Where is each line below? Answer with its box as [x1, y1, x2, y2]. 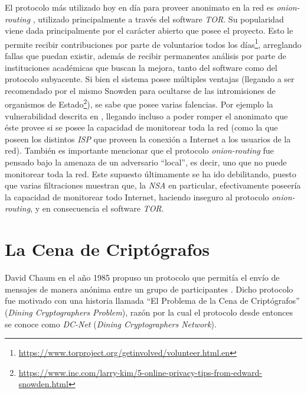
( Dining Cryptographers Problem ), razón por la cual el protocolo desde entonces [5, 306, 293, 318]
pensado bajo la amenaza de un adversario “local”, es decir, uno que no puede [5, 156, 287, 168]
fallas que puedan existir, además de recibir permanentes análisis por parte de [5, 50, 286, 62]
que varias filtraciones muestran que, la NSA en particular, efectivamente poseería [5, 179, 301, 191]
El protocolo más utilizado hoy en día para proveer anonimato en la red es [5, 1, 274, 13]
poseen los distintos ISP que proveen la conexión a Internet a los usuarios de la [5, 132, 291, 145]
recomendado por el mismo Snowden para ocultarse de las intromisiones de [5, 84, 276, 96]
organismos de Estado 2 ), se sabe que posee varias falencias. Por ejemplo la [5, 96, 273, 111]
